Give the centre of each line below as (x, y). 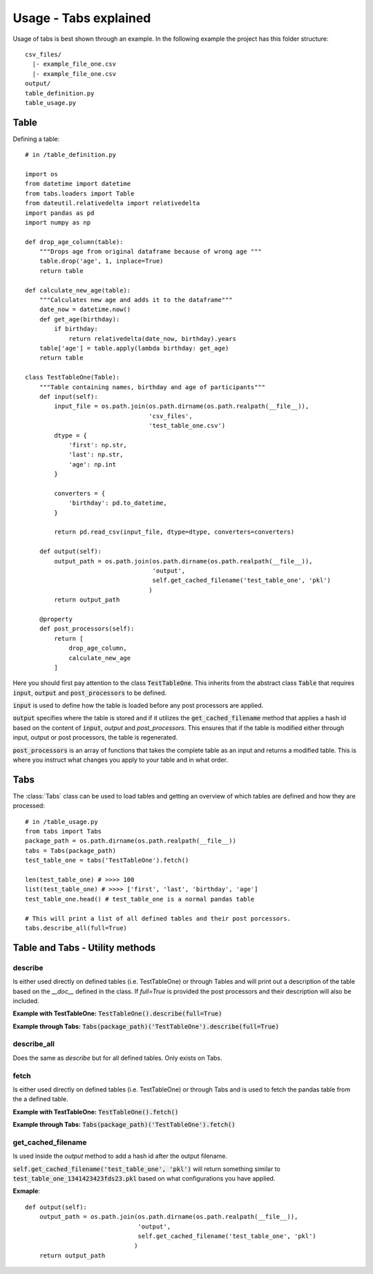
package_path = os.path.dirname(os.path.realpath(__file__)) (131, 841)
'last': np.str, (96, 455)
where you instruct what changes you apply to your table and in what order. (120, 760)
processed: (29, 806)
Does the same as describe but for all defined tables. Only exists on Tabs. (117, 1058)
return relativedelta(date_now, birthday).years (152, 338)
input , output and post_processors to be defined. (90, 693)
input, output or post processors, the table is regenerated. (95, 738)
